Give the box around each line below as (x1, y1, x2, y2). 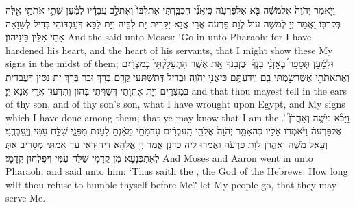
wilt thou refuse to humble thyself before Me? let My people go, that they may (5, 177, 337, 191)
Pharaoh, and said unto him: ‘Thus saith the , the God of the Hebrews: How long (5, 164, 348, 178)
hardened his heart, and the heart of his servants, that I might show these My (5, 42, 333, 57)
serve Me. (5, 191, 46, 205)
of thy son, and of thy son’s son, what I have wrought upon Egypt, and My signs (5, 97, 345, 111)
